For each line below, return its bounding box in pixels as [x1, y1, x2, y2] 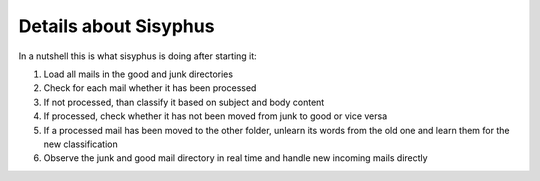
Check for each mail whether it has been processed [43, 82, 257, 94]
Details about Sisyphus [18, 15, 215, 37]
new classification [43, 138, 119, 150]
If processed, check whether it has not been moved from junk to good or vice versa [43, 110, 388, 122]
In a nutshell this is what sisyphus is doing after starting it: [18, 50, 257, 62]
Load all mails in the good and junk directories [43, 68, 234, 80]
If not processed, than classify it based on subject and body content [43, 96, 325, 108]
